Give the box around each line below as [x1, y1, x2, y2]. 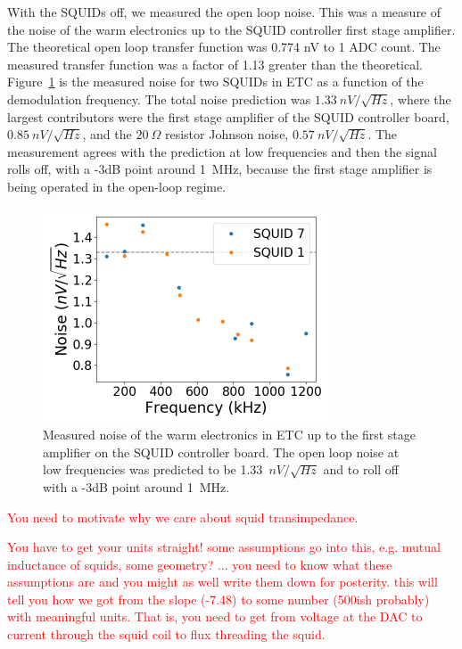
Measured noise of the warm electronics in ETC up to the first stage [43, 425, 416, 444]
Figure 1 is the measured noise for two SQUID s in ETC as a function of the [7, 72, 424, 91]
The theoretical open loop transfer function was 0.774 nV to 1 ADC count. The [7, 37, 441, 56]
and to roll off [323, 460, 399, 479]
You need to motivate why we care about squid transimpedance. [7, 507, 359, 526]
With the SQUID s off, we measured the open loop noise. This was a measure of [7, 3, 441, 21]
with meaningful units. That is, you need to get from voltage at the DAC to [7, 607, 423, 626]
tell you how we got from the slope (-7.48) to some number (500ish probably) [7, 589, 430, 608]
